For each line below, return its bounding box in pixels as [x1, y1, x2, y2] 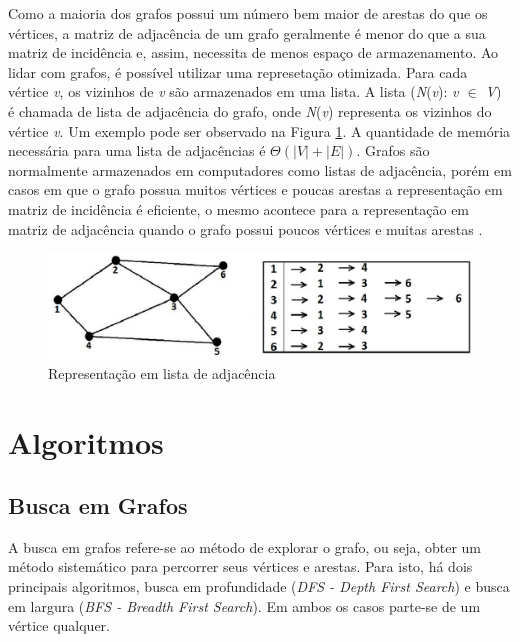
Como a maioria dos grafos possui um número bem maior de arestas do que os [8, 3, 488, 23]
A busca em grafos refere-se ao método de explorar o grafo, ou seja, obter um [8, 536, 482, 557]
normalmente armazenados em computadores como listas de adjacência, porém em [8, 159, 512, 180]
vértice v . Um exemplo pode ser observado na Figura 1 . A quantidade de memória [8, 120, 511, 141]
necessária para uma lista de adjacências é [8, 140, 266, 161]
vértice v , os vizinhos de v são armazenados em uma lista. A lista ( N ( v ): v [8, 81, 459, 102]
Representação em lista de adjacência [48, 362, 276, 383]
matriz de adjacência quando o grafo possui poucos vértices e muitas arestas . [8, 218, 483, 239]
